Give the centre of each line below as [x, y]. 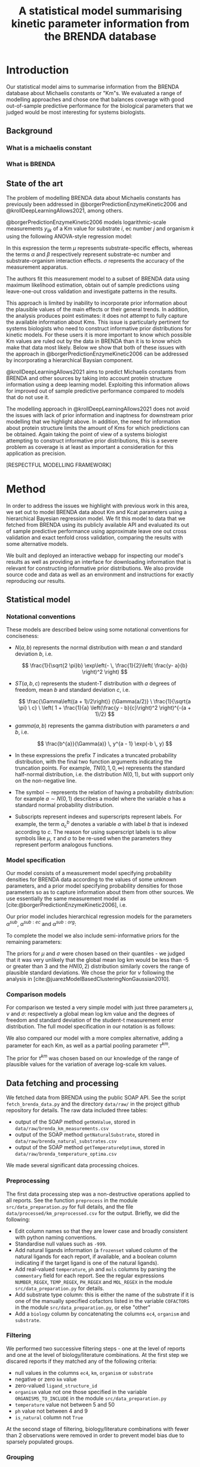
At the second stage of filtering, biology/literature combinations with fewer [98, 1429]
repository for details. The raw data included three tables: [77, 1110]
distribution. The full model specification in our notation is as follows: [91, 1026]
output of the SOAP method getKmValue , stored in [75, 1122]
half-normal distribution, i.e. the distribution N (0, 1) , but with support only [104, 774]
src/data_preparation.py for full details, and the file [70, 1207]
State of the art [35, 183]
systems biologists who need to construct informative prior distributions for [99, 328]
